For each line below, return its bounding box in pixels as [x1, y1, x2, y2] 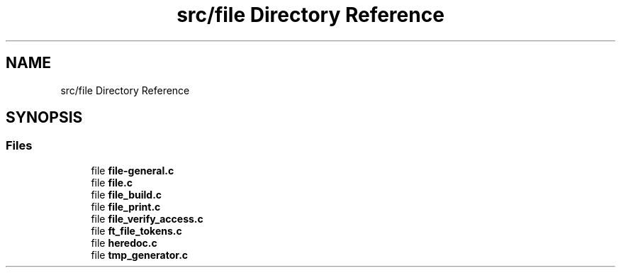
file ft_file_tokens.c [91, 224, 182, 237]
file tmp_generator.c [91, 248, 189, 261]
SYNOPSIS [6, 108, 83, 127]
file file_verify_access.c [91, 212, 203, 225]
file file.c [91, 176, 133, 189]
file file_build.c [91, 188, 162, 201]
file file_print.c [91, 200, 161, 213]
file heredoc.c [91, 236, 157, 249]
